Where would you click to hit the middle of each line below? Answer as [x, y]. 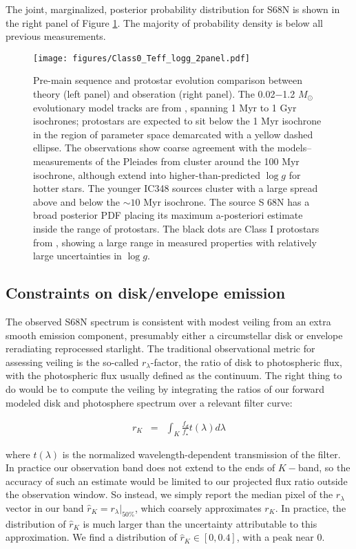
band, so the [324, 467]
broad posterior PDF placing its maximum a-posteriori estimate [168, 215]
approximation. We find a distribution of [91, 537]
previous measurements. [56, 36]
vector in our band [45, 508]
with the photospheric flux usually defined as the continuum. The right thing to [174, 375]
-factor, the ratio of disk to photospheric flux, [246, 362]
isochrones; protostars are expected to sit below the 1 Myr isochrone [177, 121]
